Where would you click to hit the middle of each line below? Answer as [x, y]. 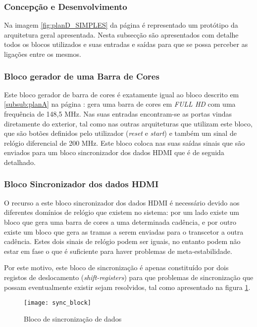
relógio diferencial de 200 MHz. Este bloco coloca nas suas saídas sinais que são [125, 143]
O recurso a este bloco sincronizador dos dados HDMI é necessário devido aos [122, 202]
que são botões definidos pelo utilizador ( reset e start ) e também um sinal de [120, 133]
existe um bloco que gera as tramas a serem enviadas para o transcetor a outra [124, 231]
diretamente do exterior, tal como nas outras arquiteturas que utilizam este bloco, [128, 123]
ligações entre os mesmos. [43, 54]
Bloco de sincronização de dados [73, 318]
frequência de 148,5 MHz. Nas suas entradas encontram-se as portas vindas [118, 114]
